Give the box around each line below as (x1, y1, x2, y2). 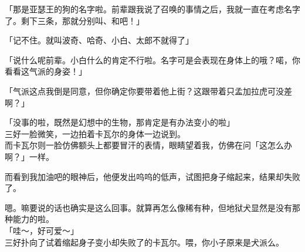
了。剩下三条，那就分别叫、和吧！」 (5, 14, 144, 26)
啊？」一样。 (5, 150, 54, 162)
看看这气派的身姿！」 (5, 65, 87, 77)
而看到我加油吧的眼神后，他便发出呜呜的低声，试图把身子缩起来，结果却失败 (5, 170, 300, 182)
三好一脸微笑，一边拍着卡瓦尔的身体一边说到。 (5, 127, 185, 139)
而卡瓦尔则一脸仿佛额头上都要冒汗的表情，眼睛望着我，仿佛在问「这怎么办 (5, 139, 292, 151)
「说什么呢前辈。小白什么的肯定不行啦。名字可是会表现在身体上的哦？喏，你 (5, 53, 300, 66)
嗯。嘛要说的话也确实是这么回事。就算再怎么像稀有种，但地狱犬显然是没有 (5, 201, 292, 213)
